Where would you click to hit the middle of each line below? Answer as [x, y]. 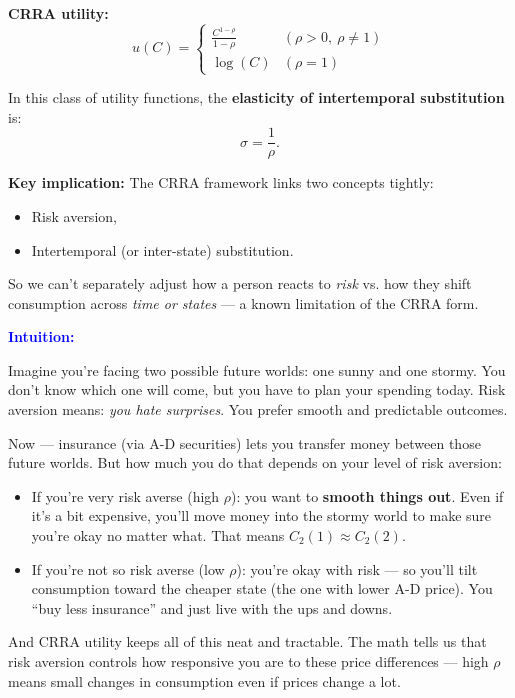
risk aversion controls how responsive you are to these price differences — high [248, 661]
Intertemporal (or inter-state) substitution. [162, 249]
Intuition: [41, 336]
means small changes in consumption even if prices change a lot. [204, 680]
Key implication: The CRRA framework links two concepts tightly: [221, 182]
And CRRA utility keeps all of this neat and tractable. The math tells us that [247, 641]
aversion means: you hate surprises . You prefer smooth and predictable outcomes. [258, 409]
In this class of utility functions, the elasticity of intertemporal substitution [256, 97]
